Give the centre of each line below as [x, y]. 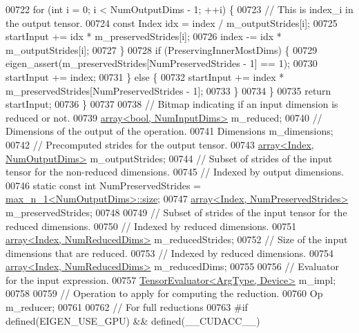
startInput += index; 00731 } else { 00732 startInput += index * [145, 76]
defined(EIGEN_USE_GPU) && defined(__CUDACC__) [133, 320]
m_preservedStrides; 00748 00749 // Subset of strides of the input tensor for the [176, 212]
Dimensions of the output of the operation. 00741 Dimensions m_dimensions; [169, 131]
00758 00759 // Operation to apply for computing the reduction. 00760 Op [164, 293]
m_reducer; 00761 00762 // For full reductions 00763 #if [127, 307]
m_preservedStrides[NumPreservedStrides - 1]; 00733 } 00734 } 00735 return [168, 90]
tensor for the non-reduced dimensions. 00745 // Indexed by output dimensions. [175, 172]
